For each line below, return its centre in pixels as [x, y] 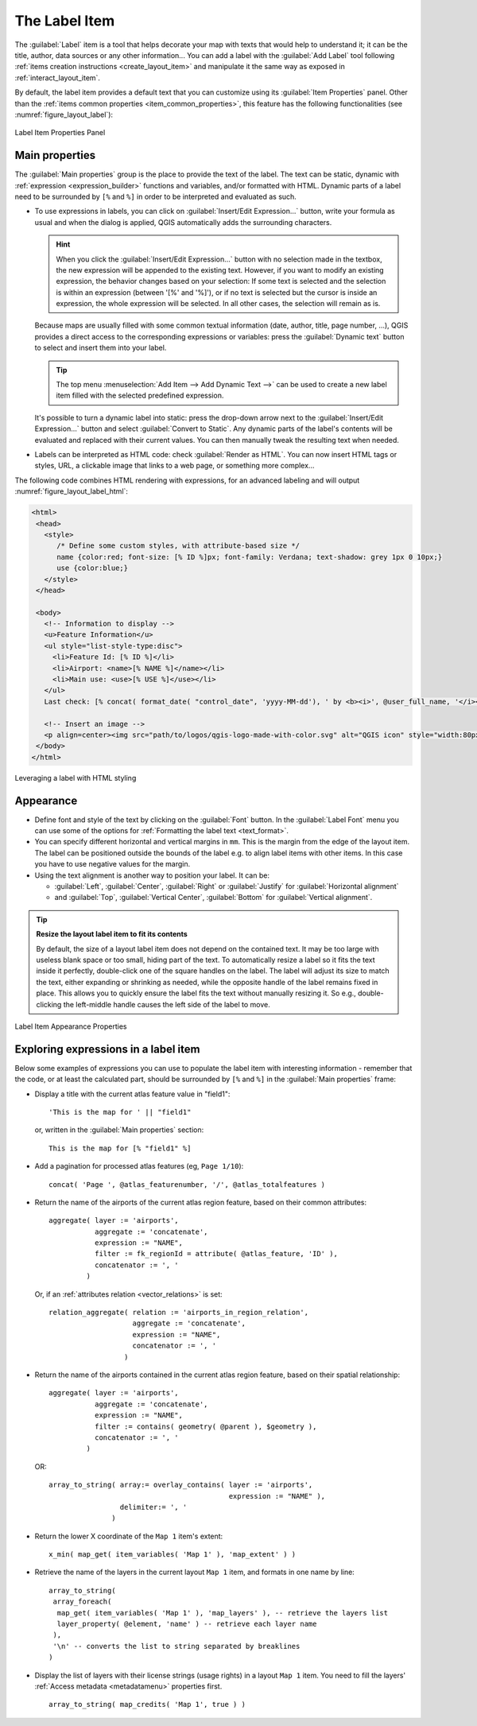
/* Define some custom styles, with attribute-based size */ [178, 546]
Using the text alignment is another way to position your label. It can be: [152, 875]
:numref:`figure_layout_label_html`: [72, 491]
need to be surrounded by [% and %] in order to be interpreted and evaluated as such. [156, 196]
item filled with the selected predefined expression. [140, 396]
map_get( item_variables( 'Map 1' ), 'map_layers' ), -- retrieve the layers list [223, 1613]
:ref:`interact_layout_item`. [58, 78]
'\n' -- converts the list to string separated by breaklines [176, 1646]
